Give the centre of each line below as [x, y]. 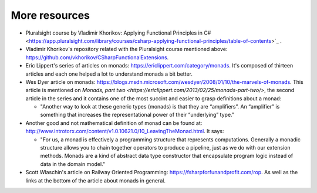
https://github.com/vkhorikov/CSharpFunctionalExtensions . [97, 57]
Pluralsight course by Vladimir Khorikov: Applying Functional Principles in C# [118, 33]
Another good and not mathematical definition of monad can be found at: [114, 123]
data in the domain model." [73, 164]
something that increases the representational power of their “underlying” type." [137, 115]
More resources [50, 15]
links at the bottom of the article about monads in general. [95, 180]
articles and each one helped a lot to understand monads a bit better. [109, 74]
